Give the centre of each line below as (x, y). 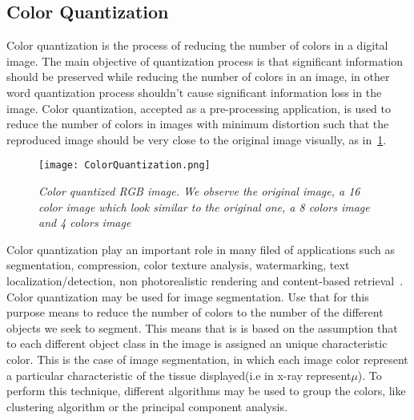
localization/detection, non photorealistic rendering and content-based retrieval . (205, 280)
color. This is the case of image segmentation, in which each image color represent (207, 359)
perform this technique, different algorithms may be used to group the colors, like (206, 391)
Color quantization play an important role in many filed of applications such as (201, 249)
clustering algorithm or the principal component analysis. (147, 406)
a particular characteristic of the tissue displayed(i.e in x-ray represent (179, 375)
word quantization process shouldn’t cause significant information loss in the (194, 92)
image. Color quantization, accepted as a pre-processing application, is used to (199, 108)
